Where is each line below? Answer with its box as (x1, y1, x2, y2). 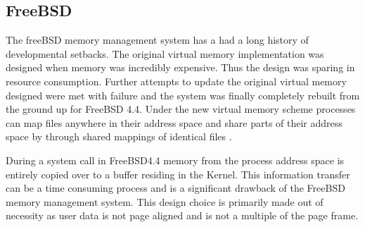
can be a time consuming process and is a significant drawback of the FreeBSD (6, 180, 345, 195)
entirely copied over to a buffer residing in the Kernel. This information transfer (6, 166, 350, 181)
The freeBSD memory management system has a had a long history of (6, 32, 309, 47)
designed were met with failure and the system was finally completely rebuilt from (6, 87, 360, 102)
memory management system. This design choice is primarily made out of (6, 194, 324, 209)
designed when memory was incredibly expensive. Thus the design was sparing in (6, 60, 355, 75)
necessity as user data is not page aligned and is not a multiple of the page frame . (6, 208, 359, 223)
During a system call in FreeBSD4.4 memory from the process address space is (6, 152, 345, 167)
